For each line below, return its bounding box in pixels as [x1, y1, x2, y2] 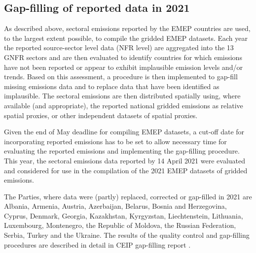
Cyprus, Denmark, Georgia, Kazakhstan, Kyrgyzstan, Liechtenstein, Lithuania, [4, 210, 243, 221]
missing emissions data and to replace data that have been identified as [4, 81, 219, 91]
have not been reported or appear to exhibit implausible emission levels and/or [4, 62, 243, 72]
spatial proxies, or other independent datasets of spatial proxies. [4, 110, 198, 120]
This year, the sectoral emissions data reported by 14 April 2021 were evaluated [4, 155, 246, 165]
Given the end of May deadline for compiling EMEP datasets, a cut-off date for [4, 126, 245, 137]
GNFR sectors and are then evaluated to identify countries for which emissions [4, 52, 242, 62]
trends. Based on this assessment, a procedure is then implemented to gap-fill [4, 71, 238, 82]
